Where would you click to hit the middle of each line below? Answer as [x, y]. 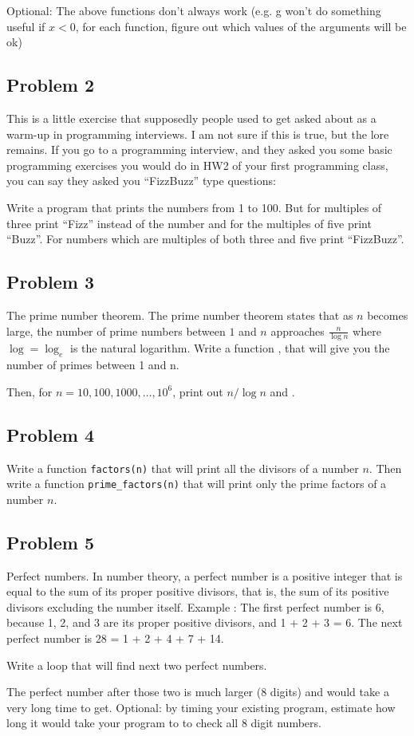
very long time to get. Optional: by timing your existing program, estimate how [201, 707]
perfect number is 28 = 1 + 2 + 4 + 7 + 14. [115, 638]
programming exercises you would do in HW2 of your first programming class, [197, 165]
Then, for [30, 391]
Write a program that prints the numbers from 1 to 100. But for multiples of [194, 207]
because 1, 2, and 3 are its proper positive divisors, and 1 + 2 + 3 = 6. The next [205, 622]
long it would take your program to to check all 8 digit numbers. [164, 723]
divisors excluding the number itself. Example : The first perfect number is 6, [195, 606]
